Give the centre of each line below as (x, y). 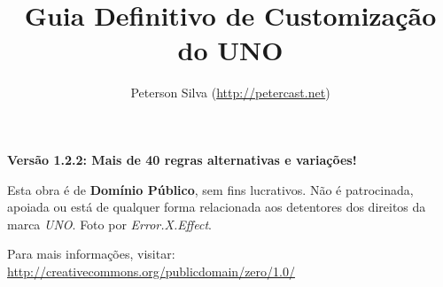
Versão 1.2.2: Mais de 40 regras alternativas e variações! (182, 159)
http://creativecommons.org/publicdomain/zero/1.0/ (151, 271)
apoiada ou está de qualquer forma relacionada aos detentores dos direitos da (217, 207)
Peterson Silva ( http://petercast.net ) (230, 93)
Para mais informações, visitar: (91, 254)
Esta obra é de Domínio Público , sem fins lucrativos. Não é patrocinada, (210, 189)
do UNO (230, 50)
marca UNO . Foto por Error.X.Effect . (109, 224)
